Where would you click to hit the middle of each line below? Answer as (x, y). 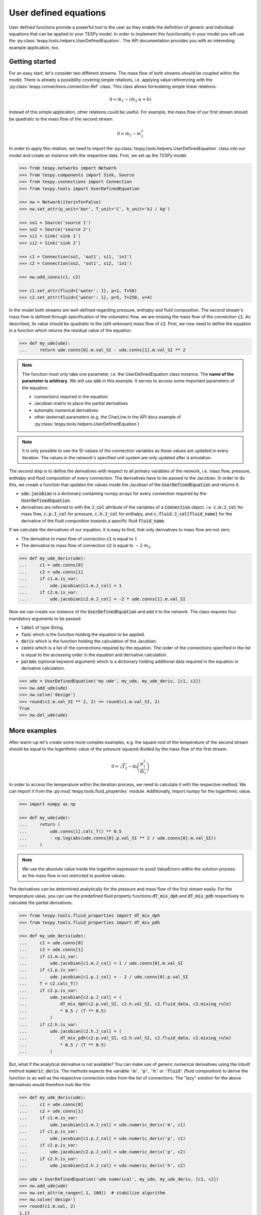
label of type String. (42, 627)
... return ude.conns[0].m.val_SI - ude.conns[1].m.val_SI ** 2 (102, 350)
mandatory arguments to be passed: (45, 618)
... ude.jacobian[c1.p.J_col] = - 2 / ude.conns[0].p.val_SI (104, 977)
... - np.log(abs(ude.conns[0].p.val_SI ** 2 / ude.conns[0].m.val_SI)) (118, 838)
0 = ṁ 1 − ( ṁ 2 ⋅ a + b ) (130, 100)
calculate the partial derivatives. (41, 903)
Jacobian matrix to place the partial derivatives (81, 403)
